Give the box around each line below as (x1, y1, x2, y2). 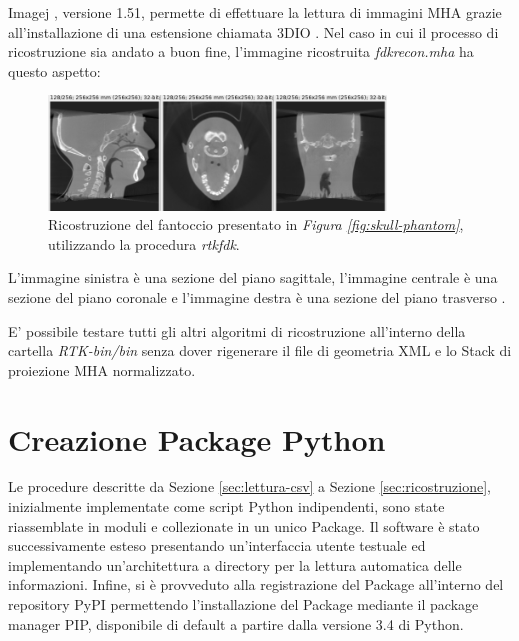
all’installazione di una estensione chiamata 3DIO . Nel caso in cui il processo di (8, 21, 499, 42)
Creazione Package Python (8, 418, 386, 459)
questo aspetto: (8, 60, 101, 81)
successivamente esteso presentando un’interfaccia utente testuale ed (8, 535, 426, 556)
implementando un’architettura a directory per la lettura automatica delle (8, 554, 462, 575)
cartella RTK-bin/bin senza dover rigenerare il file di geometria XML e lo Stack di (8, 340, 512, 361)
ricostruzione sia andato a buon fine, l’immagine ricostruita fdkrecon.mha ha (8, 41, 474, 62)
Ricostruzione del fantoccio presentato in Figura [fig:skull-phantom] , (48, 214, 464, 235)
